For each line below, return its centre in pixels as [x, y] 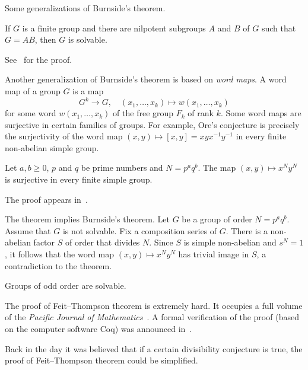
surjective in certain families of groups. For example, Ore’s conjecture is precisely [152, 124]
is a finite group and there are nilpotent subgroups [114, 28]
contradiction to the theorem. [58, 265]
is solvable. [88, 39]
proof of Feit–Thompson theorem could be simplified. [101, 360]
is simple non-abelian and [230, 242]
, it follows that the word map [60, 254]
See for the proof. [39, 59]
